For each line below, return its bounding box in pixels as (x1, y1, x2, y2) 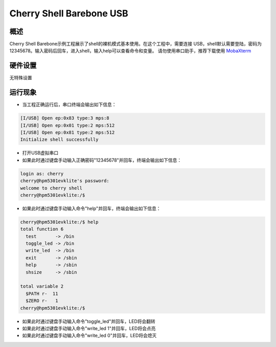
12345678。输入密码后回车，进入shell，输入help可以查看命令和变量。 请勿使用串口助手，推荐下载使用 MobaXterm (9, 48, 251, 54)
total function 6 (20, 226, 64, 232)
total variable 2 (20, 284, 64, 289)
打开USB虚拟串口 (22, 150, 59, 156)
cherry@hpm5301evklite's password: (20, 178, 109, 184)
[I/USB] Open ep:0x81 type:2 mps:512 (20, 129, 115, 136)
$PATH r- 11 (26, 291, 58, 296)
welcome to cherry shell (20, 185, 83, 191)
